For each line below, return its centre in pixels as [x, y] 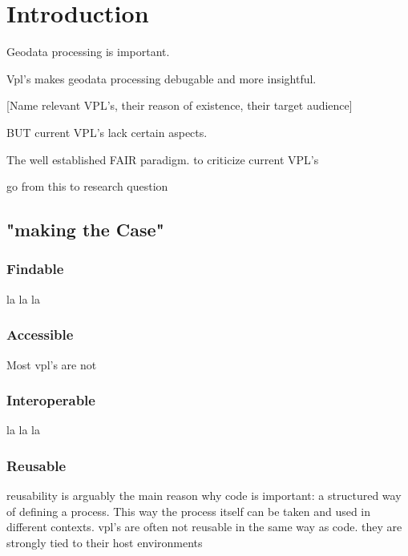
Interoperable [51, 400]
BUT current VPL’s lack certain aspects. [107, 132]
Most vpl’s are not [52, 364]
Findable [35, 269]
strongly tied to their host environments [105, 542]
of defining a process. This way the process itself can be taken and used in [189, 511]
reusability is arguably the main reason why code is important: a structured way [204, 496]
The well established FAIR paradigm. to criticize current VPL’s [163, 159]
